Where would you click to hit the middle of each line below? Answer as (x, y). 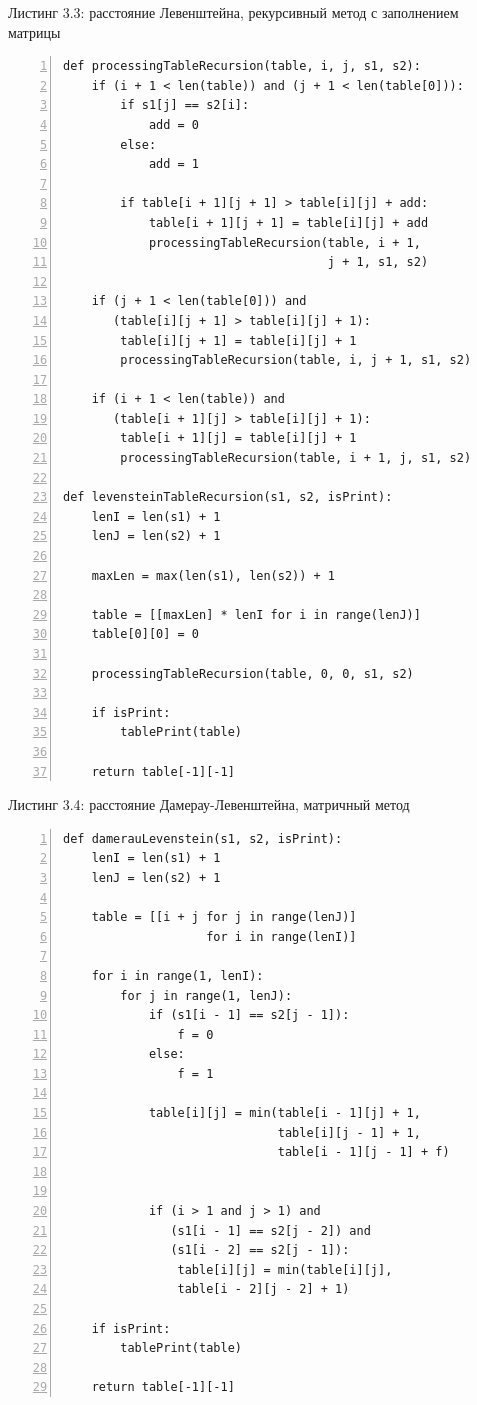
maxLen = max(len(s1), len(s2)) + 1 (213, 575)
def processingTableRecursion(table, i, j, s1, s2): (242, 66)
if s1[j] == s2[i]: (185, 105)
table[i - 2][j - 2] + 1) (263, 1289)
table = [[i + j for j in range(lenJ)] (224, 917)
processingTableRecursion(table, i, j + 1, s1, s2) (296, 360)
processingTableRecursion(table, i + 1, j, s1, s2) (296, 458)
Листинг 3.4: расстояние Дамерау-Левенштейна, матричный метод (209, 804)
